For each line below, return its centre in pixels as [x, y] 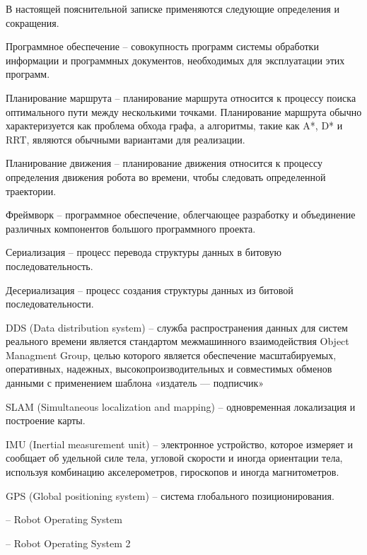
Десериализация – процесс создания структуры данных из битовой [150, 290]
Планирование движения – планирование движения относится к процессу [164, 163]
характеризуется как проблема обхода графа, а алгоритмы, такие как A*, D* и [174, 125]
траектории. [31, 191]
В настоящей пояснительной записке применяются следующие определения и [173, 8]
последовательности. [50, 304]
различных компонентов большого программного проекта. [131, 228]
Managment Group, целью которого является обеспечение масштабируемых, [171, 355]
